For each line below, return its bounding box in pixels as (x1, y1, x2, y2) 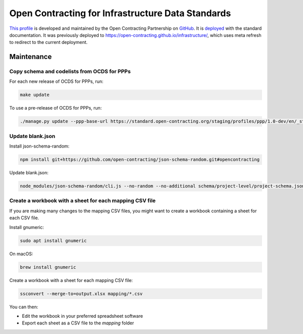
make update (20, 92, 50, 98)
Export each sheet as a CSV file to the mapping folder (22, 320, 134, 326)
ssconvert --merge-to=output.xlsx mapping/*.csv (20, 291, 143, 297)
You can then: (9, 304, 38, 310)
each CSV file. (9, 215, 39, 221)
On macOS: (9, 251, 33, 257)
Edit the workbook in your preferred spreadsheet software (22, 313, 143, 319)
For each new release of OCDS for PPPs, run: (9, 78, 104, 84)
